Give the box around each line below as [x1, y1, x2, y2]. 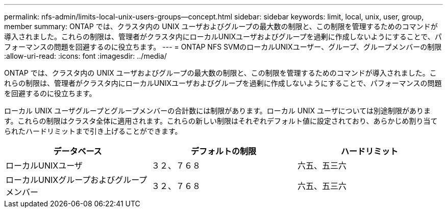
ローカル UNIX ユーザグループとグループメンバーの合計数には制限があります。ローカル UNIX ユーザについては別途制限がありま [4, 106, 431, 115]
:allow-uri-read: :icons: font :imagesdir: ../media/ [4, 52, 167, 60]
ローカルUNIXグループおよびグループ [6, 175, 147, 185]
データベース [53, 146, 102, 156]
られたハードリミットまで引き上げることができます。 [4, 127, 182, 135]
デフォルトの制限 [190, 146, 256, 156]
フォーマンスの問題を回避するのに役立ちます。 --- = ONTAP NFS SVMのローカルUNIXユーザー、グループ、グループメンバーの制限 [4, 42, 442, 51]
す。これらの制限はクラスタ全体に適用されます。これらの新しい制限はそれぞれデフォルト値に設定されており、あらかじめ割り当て [4, 116, 438, 125]
